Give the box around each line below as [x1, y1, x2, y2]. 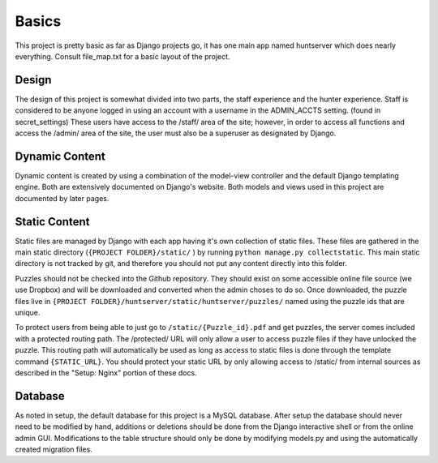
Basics [15, 12, 62, 30]
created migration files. [15, 444, 92, 454]
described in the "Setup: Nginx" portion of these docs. [15, 367, 198, 377]
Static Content [15, 215, 90, 229]
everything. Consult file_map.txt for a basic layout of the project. [15, 51, 230, 61]
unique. [15, 307, 41, 317]
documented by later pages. [15, 193, 109, 203]
